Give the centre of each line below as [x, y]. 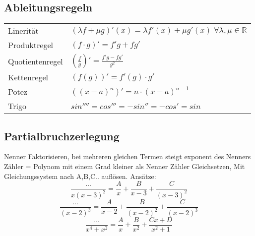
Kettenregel [28, 77]
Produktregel [31, 45]
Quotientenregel [35, 61]
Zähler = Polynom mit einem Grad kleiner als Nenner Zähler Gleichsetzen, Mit [125, 166]
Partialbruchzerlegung [62, 136]
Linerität [23, 31]
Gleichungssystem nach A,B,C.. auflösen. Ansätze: [80, 176]
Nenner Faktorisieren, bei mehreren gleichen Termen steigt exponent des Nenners [127, 156]
